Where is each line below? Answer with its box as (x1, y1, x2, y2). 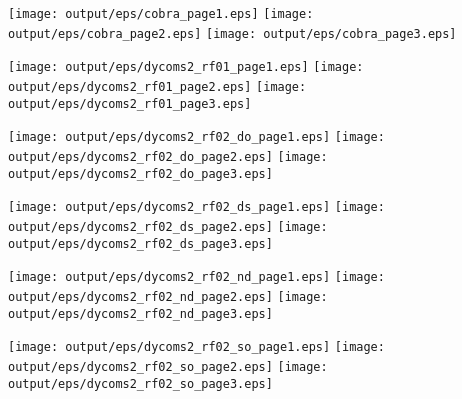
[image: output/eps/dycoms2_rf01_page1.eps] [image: (8, 60, 364, 75)
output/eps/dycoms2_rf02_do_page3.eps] (8, 166, 273, 181)
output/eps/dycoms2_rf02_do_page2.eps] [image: (8, 149, 328, 164)
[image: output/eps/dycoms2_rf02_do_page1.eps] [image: (8, 130, 385, 145)
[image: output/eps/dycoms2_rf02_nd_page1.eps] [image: (8, 270, 385, 285)
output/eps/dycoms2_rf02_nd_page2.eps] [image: (8, 289, 328, 304)
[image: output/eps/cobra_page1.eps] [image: (8, 7, 314, 21)
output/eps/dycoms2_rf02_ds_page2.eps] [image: (8, 219, 328, 234)
